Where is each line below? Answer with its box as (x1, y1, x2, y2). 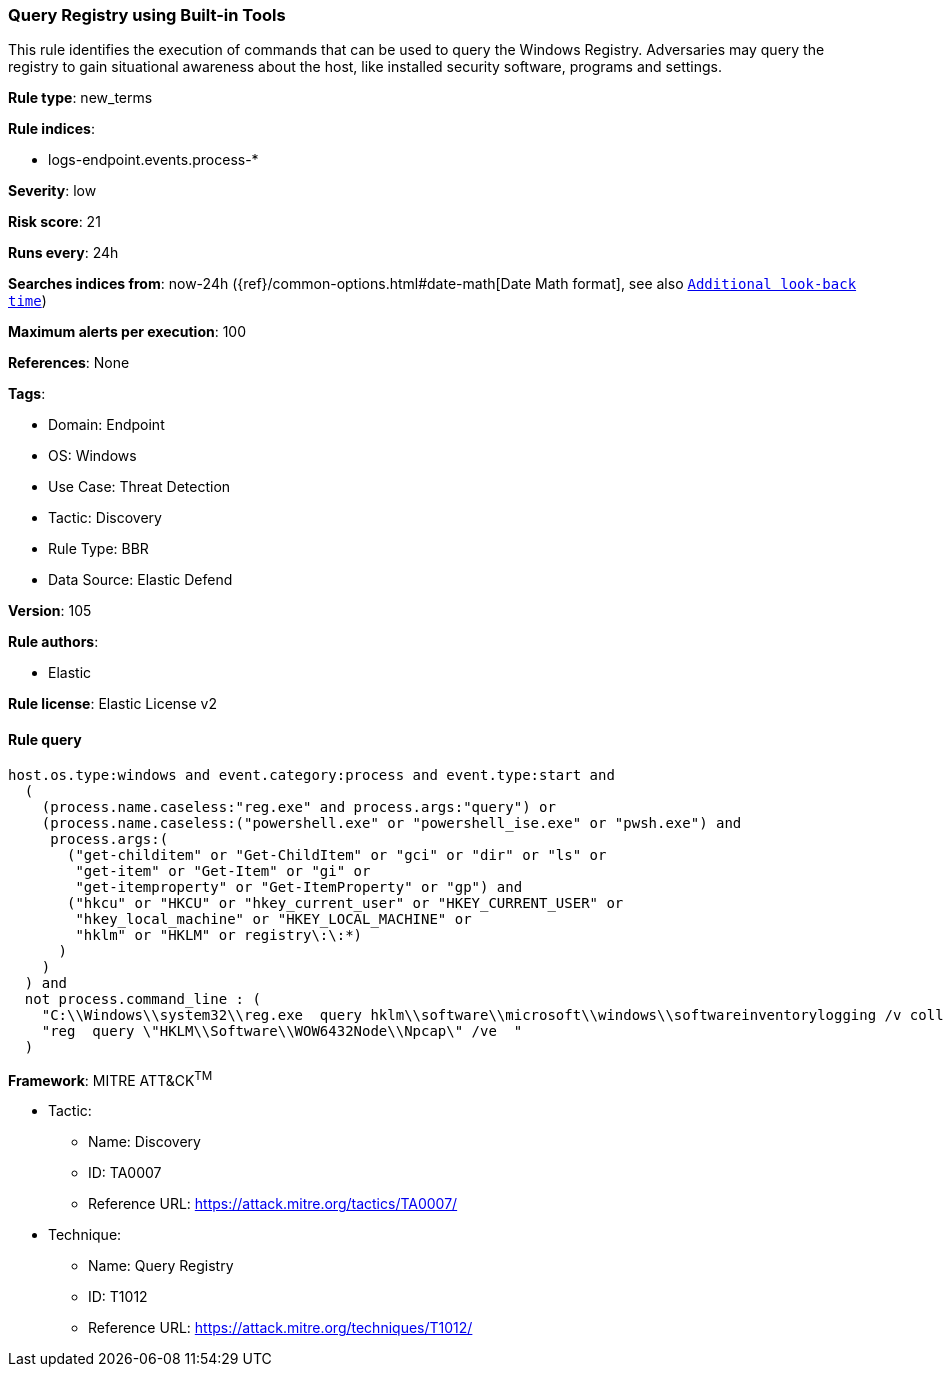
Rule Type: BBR (48, 540, 149, 558)
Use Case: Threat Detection (48, 478, 231, 496)
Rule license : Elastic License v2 (8, 695, 217, 713)
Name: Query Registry (88, 1257, 234, 1275)
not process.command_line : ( (24, 990, 261, 1007)
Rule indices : (8, 120, 95, 138)
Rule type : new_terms (8, 89, 153, 107)
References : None (8, 354, 130, 372)
